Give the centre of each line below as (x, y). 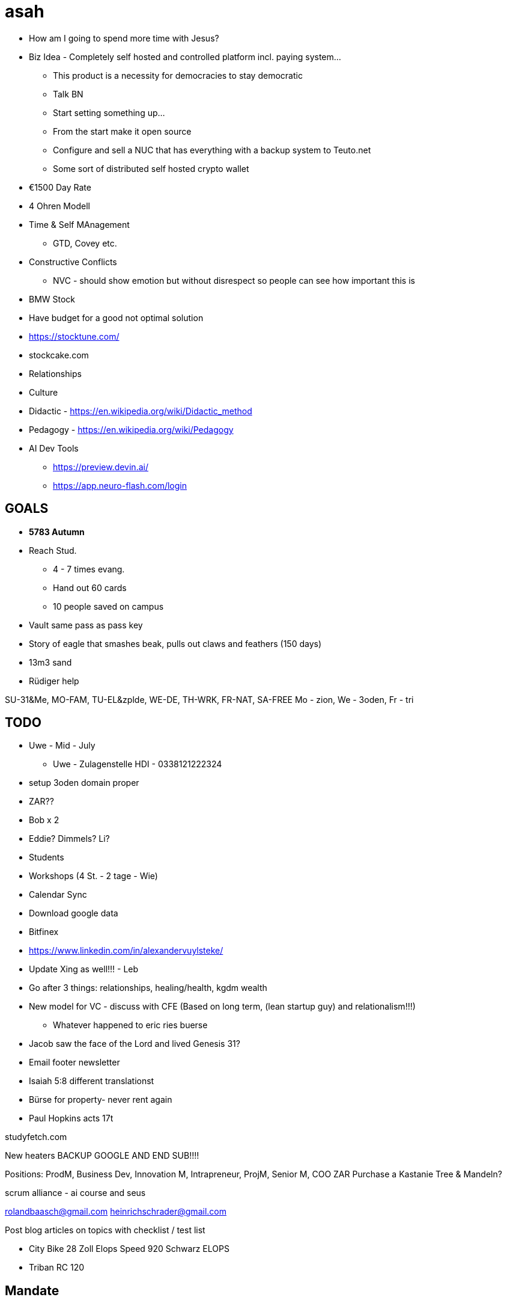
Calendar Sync (58, 895)
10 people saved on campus (108, 606)
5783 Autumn (57, 532)
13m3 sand (50, 662)
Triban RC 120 (57, 1268)
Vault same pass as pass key (86, 625)
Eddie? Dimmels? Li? (69, 839)
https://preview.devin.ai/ (101, 467)
